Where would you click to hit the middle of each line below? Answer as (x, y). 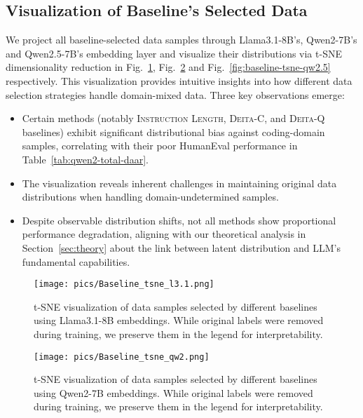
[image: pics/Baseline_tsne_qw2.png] (122, 357)
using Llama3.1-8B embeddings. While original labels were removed (179, 320)
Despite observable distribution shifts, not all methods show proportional (179, 220)
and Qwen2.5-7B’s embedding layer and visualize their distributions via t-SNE (174, 53)
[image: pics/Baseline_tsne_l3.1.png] (124, 284)
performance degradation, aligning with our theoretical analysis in (164, 234)
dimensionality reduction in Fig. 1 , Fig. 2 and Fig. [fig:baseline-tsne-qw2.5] (168, 67)
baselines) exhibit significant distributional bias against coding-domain (173, 132)
